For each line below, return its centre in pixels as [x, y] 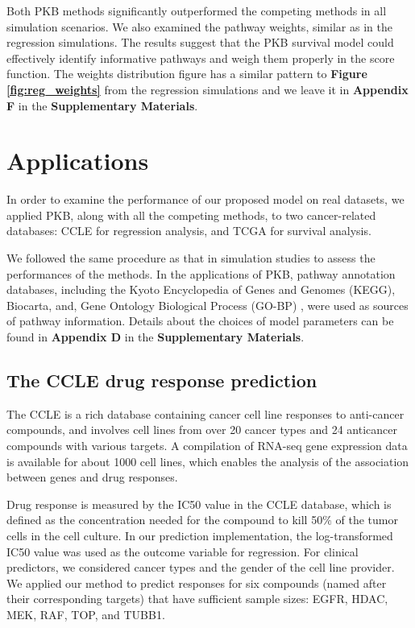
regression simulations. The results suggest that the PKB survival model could [200, 42]
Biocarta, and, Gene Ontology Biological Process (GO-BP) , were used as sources [207, 305]
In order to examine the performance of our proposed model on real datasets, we [205, 199]
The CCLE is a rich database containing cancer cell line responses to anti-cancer [205, 413]
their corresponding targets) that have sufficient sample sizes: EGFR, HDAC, [197, 599]
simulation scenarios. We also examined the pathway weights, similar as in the [199, 26]
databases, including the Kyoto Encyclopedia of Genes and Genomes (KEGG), [201, 289]
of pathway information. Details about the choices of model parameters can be [200, 321]
